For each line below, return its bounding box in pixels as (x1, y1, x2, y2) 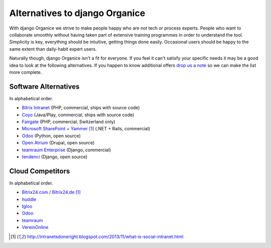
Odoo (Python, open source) (22, 133, 81, 139)
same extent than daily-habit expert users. (9, 46, 97, 52)
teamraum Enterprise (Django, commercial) (22, 147, 111, 153)
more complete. (9, 69, 42, 75)
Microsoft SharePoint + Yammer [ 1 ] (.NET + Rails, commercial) (22, 126, 151, 132)
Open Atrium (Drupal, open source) (22, 140, 95, 146)
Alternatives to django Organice (9, 8, 146, 19)
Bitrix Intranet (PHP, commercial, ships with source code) (22, 105, 140, 111)
